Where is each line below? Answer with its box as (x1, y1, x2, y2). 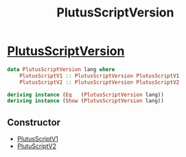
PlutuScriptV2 (16, 142, 57, 150)
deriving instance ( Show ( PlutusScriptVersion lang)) (7, 97, 165, 104)
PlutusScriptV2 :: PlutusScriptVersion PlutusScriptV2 (19, 79, 180, 86)
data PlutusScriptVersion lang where (7, 66, 115, 73)
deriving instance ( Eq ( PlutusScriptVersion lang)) (7, 91, 165, 98)
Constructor (7, 117, 60, 128)
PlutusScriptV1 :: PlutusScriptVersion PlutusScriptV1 (19, 72, 180, 80)
